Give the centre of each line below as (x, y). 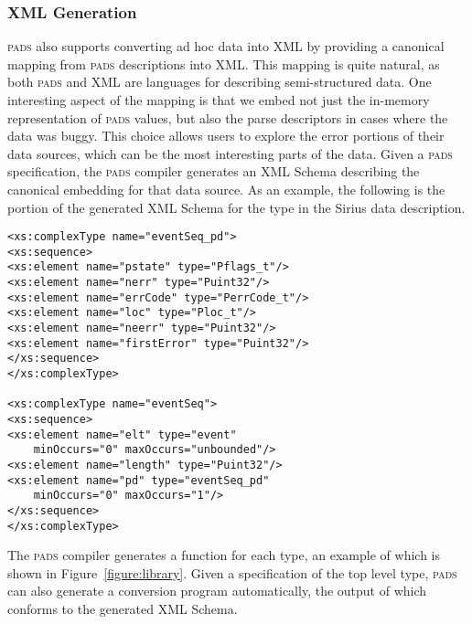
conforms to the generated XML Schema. (123, 609)
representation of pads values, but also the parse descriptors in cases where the (228, 117)
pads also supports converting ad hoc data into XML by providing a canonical (226, 46)
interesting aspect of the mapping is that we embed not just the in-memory (219, 100)
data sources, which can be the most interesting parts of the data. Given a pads (230, 153)
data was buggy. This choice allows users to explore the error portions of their (226, 136)
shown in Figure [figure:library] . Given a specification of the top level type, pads (232, 572)
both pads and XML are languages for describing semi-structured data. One (220, 82)
